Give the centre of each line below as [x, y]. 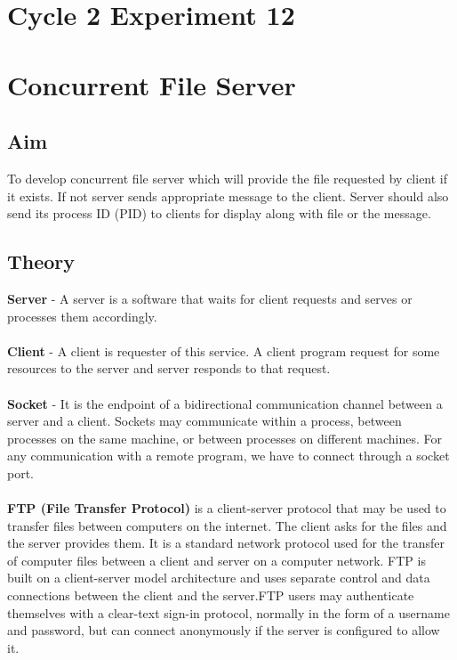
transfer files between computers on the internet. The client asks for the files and [227, 525]
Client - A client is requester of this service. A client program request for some [224, 350]
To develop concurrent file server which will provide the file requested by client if [228, 178]
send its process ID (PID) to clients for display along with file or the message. [219, 213]
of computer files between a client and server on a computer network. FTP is [216, 560]
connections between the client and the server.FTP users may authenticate [211, 595]
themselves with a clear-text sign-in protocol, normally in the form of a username [228, 612]
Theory [41, 261]
